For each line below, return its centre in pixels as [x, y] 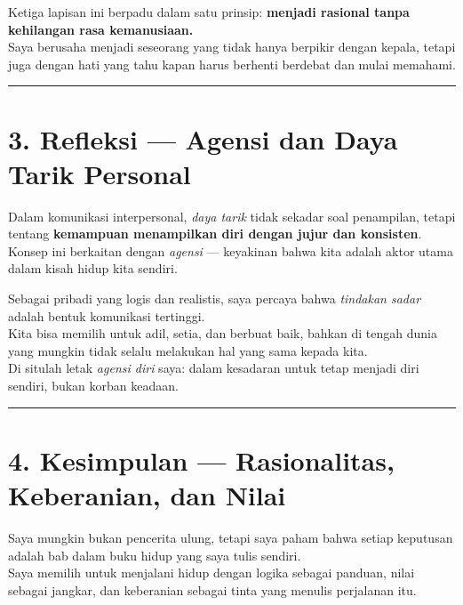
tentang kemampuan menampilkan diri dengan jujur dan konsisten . [215, 234]
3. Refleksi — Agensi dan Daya [203, 138]
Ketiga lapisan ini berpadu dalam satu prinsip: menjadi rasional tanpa [209, 12]
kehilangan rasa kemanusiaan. [101, 29]
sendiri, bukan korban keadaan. [93, 386]
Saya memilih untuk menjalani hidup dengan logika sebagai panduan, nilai [212, 573]
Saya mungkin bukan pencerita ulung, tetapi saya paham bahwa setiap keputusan [231, 537]
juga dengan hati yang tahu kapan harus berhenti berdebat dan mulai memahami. [232, 64]
